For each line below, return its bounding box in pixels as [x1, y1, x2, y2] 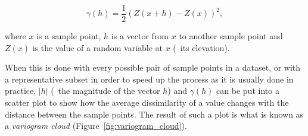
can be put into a [216, 84, 279, 97]
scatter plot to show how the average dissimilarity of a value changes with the [5, 96, 289, 109]
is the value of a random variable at [32, 41, 163, 53]
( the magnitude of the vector [51, 84, 160, 97]
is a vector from [111, 30, 169, 42]
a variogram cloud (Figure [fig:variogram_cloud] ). [5, 119, 187, 132]
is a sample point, [36, 30, 101, 42]
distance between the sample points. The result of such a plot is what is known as [5, 107, 304, 120]
